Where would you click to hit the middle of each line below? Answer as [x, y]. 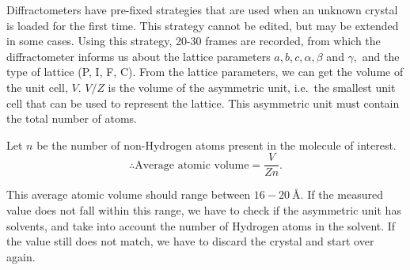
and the [381, 56]
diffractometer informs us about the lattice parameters [139, 56]
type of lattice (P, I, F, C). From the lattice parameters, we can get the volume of [205, 72]
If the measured [345, 194]
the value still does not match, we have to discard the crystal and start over [190, 241]
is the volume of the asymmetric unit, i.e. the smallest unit [252, 87]
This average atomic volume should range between [129, 194]
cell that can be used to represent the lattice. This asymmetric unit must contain [203, 103]
